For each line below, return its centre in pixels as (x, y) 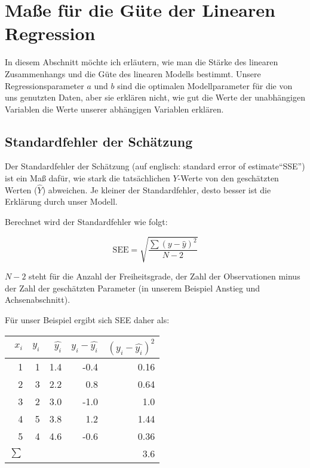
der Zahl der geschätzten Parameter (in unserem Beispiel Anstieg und (133, 288)
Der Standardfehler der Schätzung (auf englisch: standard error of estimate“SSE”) (155, 166)
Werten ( (21, 189)
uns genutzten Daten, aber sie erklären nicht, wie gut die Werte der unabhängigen (155, 97)
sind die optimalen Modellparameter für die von (205, 85)
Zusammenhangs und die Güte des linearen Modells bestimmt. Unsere (133, 73)
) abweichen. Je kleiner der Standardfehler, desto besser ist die (156, 189)
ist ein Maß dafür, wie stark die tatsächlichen (88, 178)
